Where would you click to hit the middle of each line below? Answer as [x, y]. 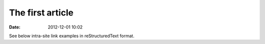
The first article [41, 13]
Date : [15, 27]
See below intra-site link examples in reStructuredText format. [72, 36]
